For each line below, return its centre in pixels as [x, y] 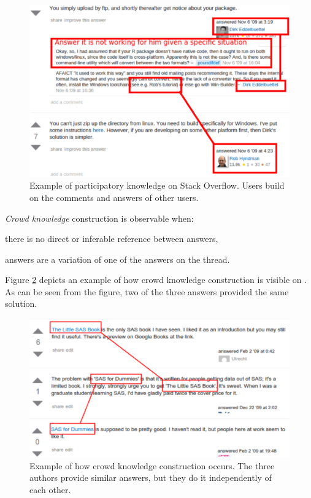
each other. [50, 489]
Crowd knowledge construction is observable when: [99, 218]
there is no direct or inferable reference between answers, [112, 239]
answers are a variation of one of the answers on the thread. [117, 259]
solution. [21, 304]
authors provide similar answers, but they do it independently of [151, 477]
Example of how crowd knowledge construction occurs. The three [152, 465]
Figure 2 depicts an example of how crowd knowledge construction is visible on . [156, 280]
